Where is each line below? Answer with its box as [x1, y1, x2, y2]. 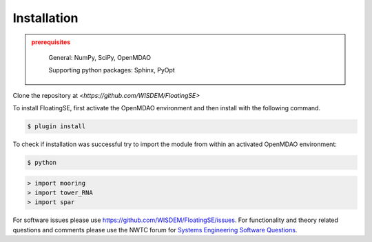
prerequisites [31, 38, 71, 46]
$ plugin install [27, 123, 86, 130]
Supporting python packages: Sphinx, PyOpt [48, 66, 175, 74]
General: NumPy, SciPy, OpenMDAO [48, 53, 152, 61]
